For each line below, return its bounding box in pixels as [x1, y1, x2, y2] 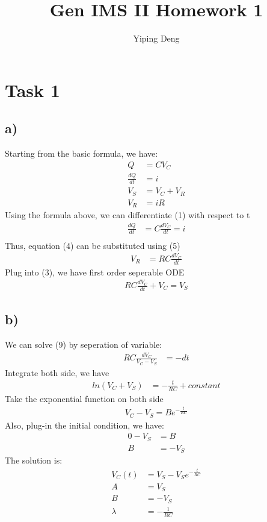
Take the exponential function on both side [5, 392, 164, 404]
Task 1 [5, 77, 60, 102]
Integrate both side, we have [5, 366, 109, 379]
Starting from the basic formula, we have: [5, 147, 158, 160]
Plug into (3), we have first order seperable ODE [5, 265, 185, 278]
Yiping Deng [133, 32, 180, 45]
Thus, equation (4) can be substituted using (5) [5, 239, 180, 251]
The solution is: [5, 454, 63, 467]
